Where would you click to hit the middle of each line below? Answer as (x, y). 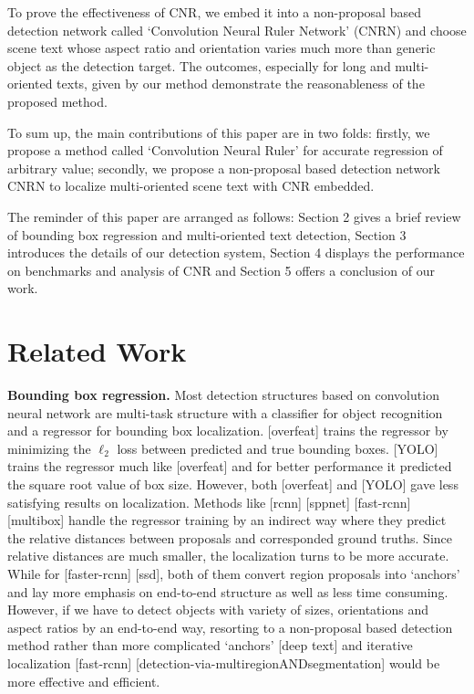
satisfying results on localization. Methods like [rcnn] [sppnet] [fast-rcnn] (209, 502)
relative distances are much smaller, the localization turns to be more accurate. (228, 556)
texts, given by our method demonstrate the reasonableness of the (241, 84)
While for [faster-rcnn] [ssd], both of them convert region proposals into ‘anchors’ (234, 573)
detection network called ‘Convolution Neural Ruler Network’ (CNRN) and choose (237, 30)
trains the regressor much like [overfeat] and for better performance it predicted (230, 466)
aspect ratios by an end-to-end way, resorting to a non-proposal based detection (230, 627)
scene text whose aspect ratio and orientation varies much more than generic (222, 48)
